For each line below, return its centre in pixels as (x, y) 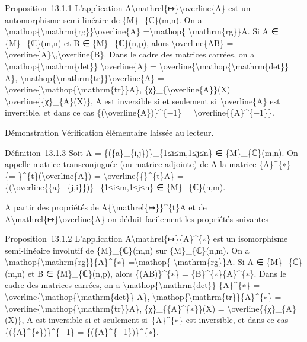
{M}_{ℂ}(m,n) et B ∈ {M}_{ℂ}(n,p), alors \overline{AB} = (119, 42)
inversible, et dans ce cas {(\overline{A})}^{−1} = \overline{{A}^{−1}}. (140, 112)
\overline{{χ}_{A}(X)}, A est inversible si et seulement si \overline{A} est (143, 100)
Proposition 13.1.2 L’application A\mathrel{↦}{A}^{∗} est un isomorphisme (146, 239)
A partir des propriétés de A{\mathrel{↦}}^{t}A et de (106, 207)
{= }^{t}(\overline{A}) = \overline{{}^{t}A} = (94, 175)
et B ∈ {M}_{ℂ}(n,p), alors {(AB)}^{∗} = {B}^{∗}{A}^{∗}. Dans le (157, 273)
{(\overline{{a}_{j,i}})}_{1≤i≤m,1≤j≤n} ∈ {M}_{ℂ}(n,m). (115, 187)
